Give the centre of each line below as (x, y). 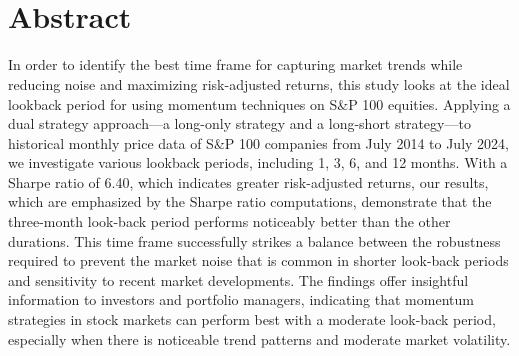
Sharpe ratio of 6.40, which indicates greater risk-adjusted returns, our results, (248, 181)
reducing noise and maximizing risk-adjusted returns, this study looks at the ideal (259, 83)
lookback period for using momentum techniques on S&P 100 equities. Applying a (259, 103)
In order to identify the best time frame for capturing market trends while (235, 64)
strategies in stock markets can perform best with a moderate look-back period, (252, 319)
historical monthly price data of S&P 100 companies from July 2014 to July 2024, (258, 142)
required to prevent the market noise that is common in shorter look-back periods (258, 260)
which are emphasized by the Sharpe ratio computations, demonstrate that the (250, 201)
